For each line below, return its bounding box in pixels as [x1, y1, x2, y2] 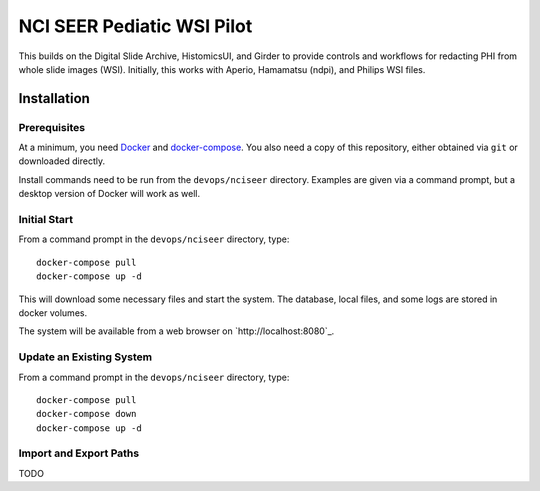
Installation [18, 90, 90, 107]
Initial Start [18, 213, 74, 227]
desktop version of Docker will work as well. [18, 188, 200, 200]
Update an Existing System [18, 350, 153, 364]
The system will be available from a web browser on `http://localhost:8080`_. [18, 325, 335, 337]
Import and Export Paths [18, 446, 140, 460]
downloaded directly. [18, 155, 105, 167]
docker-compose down [36, 408, 137, 420]
